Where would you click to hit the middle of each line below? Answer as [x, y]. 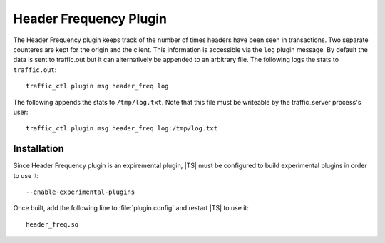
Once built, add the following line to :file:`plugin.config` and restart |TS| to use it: [131, 208]
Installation [38, 149]
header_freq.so [52, 224]
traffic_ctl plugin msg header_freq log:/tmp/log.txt [122, 129]
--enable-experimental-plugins [81, 192]
